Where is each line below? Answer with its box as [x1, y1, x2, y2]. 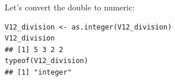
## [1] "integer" [5, 68, 72, 76]
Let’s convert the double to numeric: [5, 1, 135, 13]
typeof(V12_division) [5, 57, 89, 65]
